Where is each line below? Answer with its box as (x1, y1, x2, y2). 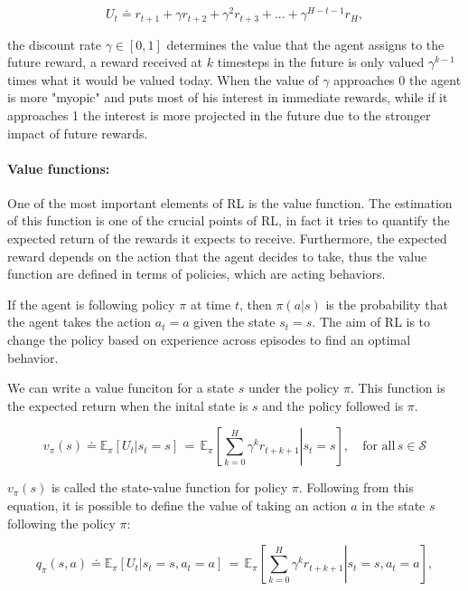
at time (190, 294, 231, 313)
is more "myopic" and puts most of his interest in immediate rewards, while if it (7, 88, 448, 107)
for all (362, 440, 396, 453)
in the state (361, 496, 426, 515)
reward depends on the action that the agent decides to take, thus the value (7, 246, 427, 265)
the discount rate (7, 34, 101, 53)
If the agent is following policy (7, 294, 175, 313)
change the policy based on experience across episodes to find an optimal (7, 330, 411, 349)
